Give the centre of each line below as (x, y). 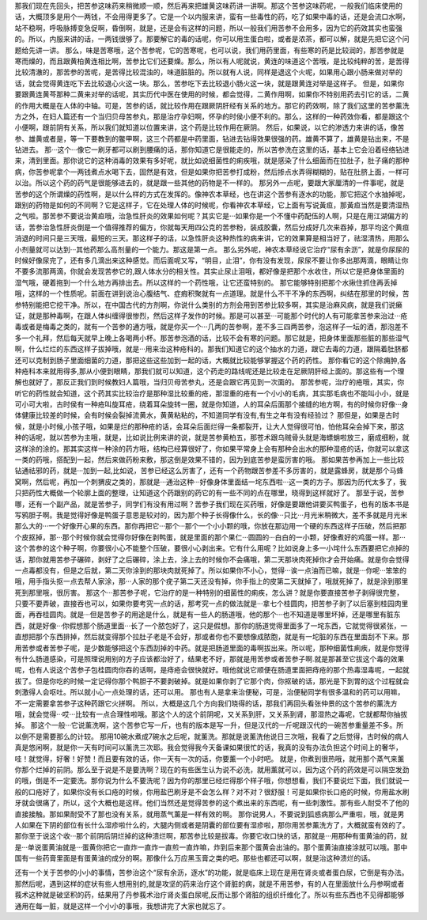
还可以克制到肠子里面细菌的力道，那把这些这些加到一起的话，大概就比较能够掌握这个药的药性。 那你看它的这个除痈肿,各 (210, 360)
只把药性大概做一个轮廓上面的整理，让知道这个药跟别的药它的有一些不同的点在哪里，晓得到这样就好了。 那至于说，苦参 (210, 493)
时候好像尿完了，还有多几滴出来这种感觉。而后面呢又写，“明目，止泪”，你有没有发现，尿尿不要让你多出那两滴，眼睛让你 (212, 260)
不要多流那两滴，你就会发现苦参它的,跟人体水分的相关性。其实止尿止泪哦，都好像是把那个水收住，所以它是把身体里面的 (210, 271)
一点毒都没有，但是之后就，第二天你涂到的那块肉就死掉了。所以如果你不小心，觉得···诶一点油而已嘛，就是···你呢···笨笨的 (211, 570)
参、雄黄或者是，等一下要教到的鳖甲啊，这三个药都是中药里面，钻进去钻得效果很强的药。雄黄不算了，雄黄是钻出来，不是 (212, 138)
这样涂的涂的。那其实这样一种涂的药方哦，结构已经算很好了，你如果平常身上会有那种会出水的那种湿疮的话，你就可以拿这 (212, 449)
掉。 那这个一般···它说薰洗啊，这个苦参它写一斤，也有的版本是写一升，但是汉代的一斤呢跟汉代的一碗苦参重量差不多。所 (209, 725)
